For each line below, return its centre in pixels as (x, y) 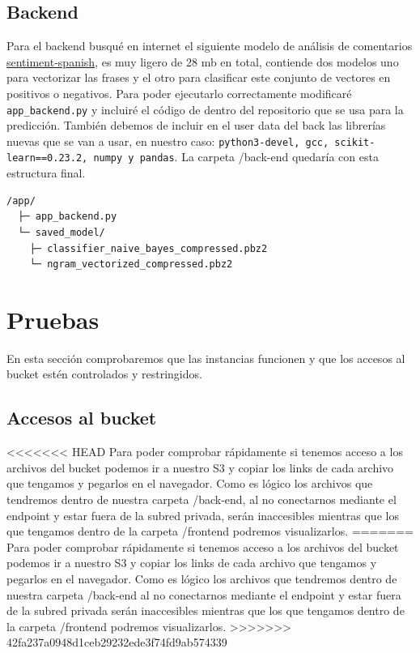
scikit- (355, 142)
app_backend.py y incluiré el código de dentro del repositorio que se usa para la (205, 109)
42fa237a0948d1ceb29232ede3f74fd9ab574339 (117, 642)
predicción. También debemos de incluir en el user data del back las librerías (196, 125)
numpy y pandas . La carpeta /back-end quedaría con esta (236, 157)
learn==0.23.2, (47, 158)
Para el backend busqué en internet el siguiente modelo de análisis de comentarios (210, 46)
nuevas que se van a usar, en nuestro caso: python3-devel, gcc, (168, 141)
